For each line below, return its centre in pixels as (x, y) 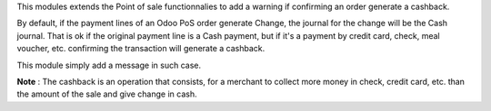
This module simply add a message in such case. (109, 65)
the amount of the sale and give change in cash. (107, 94)
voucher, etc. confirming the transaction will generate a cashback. (141, 49)
